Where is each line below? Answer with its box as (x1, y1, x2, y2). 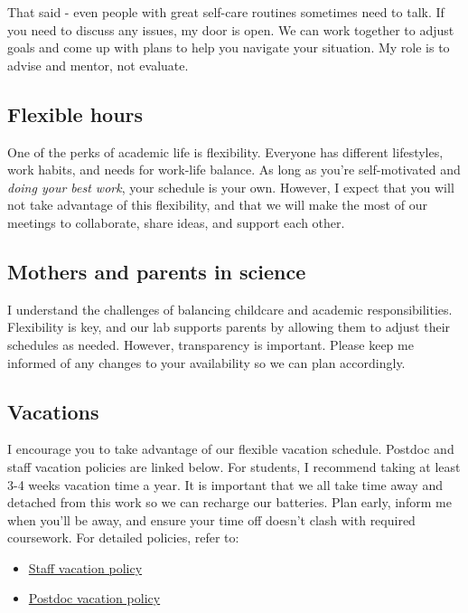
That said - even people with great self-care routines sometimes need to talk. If (7, 3, 445, 21)
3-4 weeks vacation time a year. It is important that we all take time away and (7, 475, 443, 494)
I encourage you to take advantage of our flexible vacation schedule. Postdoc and (7, 439, 454, 458)
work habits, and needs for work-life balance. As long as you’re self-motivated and (7, 160, 461, 179)
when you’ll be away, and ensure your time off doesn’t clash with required (7, 510, 416, 529)
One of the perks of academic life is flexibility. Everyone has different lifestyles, (7, 142, 444, 161)
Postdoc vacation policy (28, 589, 161, 608)
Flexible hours (7, 99, 144, 127)
